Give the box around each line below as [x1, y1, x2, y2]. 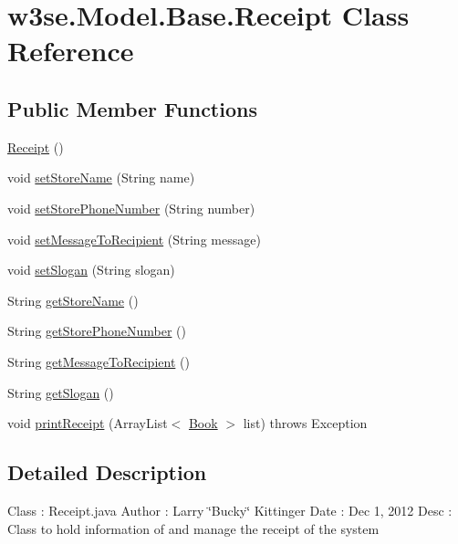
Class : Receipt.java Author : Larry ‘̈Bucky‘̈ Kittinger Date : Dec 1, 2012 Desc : [7, 500, 453, 519]
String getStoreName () [7, 290, 139, 309]
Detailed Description [7, 458, 207, 486]
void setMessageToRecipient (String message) [7, 229, 261, 248]
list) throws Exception [243, 413, 368, 433]
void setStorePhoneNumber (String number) [7, 198, 255, 217]
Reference [7, 32, 134, 69]
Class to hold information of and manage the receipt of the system [7, 518, 380, 538]
